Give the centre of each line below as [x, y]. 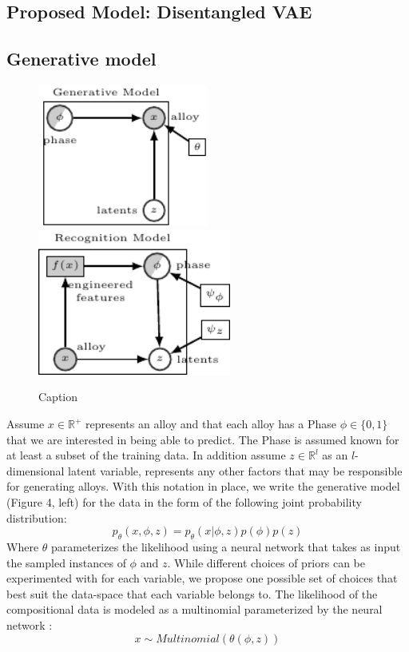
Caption [58, 397]
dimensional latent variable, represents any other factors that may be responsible [204, 470]
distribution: [37, 517]
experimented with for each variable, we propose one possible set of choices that [202, 578]
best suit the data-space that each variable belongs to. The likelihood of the [192, 593]
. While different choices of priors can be [266, 562]
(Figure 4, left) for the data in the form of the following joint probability [184, 501]
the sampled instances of [66, 562]
